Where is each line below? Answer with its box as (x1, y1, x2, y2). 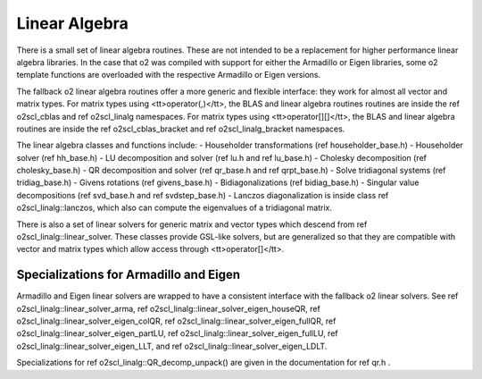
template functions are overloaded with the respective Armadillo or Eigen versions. (16, 70, 321, 80)
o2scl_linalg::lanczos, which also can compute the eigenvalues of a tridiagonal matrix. (16, 202, 332, 214)
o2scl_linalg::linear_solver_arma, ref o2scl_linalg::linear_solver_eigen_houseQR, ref (16, 303, 320, 314)
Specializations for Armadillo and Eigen (16, 267, 241, 282)
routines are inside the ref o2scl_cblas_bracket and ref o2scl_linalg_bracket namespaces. (16, 123, 345, 134)
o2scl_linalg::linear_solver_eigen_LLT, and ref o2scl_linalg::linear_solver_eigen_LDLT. (16, 341, 328, 351)
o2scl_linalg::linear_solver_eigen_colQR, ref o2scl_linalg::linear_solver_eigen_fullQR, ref (16, 316, 337, 326)
